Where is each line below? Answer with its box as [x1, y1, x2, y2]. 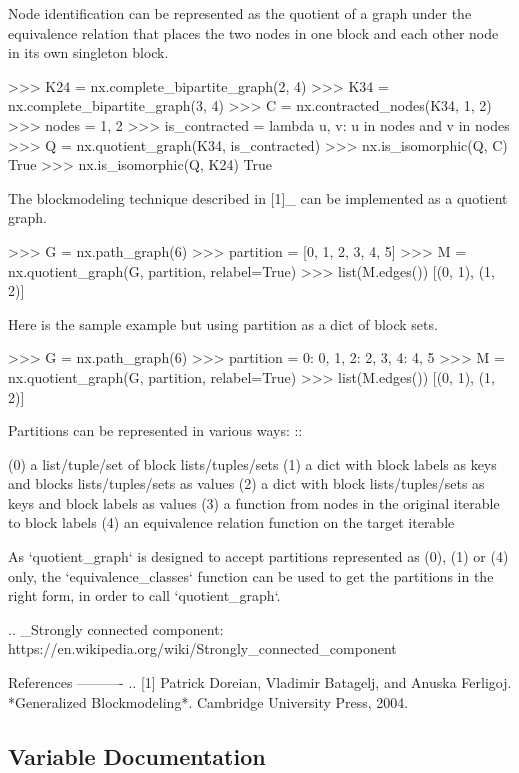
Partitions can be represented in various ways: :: [8, 420, 303, 441]
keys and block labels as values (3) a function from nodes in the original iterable [8, 492, 500, 513]
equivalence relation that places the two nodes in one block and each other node [8, 22, 499, 43]
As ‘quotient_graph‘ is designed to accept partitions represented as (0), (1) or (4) [8, 546, 509, 567]
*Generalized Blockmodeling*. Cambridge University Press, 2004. [8, 691, 409, 712]
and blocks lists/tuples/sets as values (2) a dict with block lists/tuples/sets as [8, 473, 485, 494]
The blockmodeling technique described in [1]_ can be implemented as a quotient [8, 187, 508, 208]
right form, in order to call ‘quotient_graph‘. [8, 585, 281, 606]
